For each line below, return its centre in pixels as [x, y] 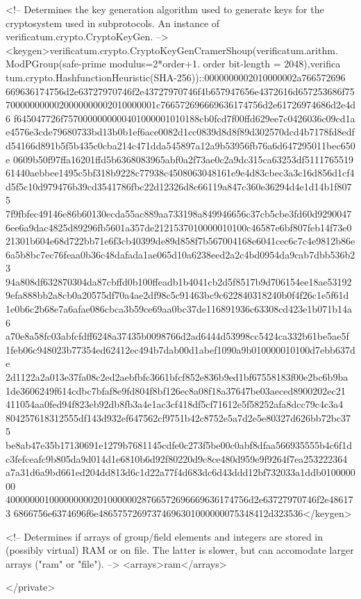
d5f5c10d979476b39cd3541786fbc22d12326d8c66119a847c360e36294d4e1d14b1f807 [179, 186]
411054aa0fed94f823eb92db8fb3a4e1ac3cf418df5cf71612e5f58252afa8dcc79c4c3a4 [175, 404]
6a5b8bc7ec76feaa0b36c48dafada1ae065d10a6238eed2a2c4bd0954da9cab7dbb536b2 [180, 254]
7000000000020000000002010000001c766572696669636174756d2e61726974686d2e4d [180, 105]
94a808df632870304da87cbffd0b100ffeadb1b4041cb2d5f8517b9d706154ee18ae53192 [179, 281]
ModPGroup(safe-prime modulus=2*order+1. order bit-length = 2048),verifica [173, 64]
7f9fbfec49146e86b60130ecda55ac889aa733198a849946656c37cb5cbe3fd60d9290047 [179, 213]
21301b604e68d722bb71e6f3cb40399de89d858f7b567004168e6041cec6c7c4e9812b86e [180, 241]
